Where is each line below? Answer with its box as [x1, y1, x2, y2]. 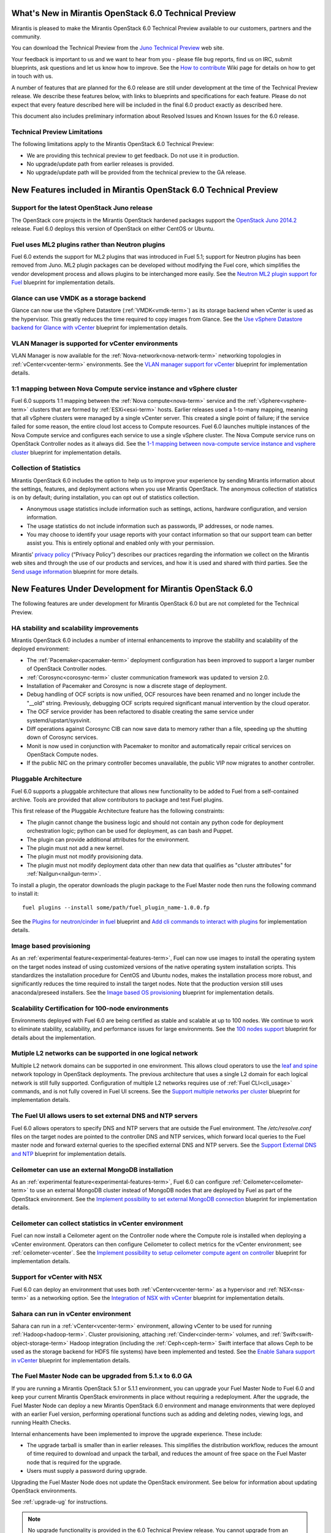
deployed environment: [11, 645, 70, 652]
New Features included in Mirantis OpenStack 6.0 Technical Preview [11, 185, 278, 196]
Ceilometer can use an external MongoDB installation [11, 1165, 173, 1174]
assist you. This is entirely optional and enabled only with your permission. [26, 540, 215, 547]
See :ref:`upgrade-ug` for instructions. [11, 1498, 108, 1505]
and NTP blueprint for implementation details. [11, 1150, 127, 1157]
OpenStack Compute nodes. [26, 751, 98, 759]
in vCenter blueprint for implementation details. [11, 1356, 131, 1364]
